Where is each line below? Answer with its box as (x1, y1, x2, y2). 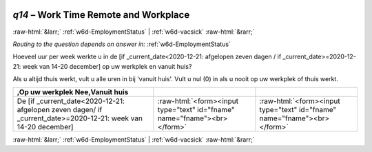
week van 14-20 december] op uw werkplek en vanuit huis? (22, 62, 192, 70)
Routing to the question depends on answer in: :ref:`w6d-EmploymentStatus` (12, 40, 231, 48)
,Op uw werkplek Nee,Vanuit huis (17, 87, 129, 97)
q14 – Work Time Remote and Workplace (12, 9, 190, 21)
